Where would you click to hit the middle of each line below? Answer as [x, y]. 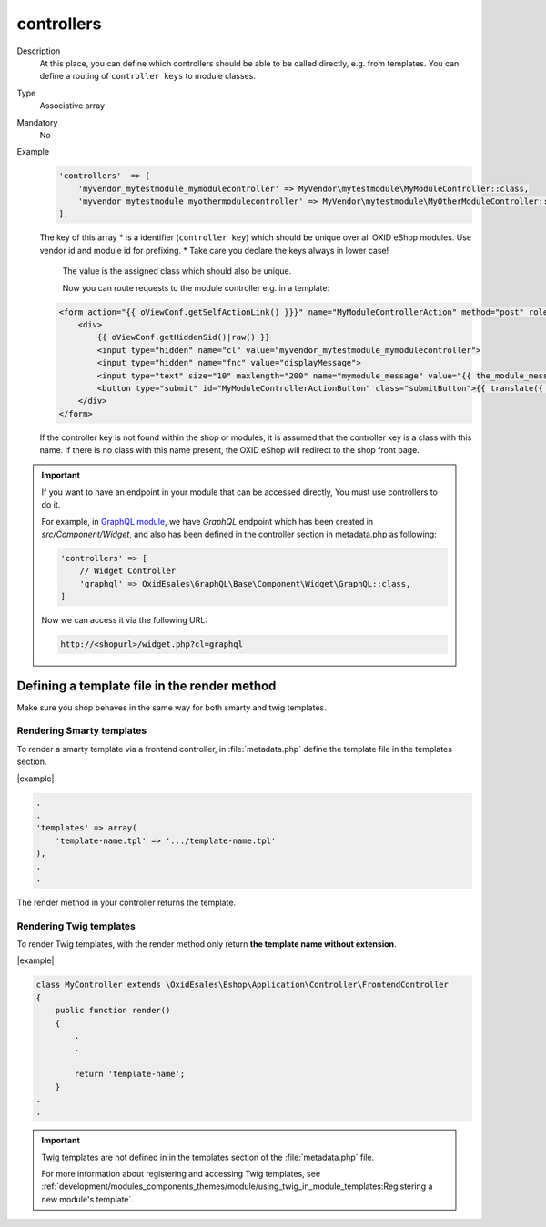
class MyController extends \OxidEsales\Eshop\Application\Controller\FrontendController [243, 985]
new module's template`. [87, 1199]
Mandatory [37, 122]
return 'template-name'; [130, 1074]
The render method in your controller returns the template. [126, 902]
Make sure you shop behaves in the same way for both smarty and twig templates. [172, 707]
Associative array [72, 106]
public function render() [113, 1011]
